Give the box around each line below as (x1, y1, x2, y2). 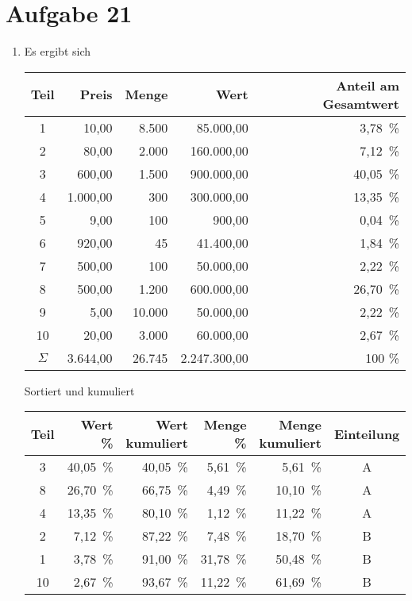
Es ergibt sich (24, 43, 91, 60)
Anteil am (336, 75, 399, 94)
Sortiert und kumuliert (24, 382, 135, 399)
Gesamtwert (322, 94, 399, 113)
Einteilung (333, 424, 400, 443)
